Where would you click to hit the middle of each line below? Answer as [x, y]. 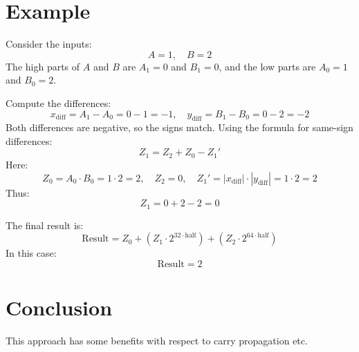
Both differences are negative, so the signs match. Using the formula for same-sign [179, 127]
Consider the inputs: [49, 44]
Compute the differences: [58, 102]
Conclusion [59, 307]
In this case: [31, 253]
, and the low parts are [267, 66]
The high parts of [43, 66]
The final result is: [45, 225]
